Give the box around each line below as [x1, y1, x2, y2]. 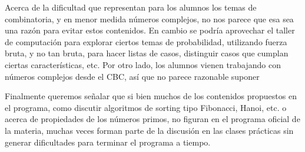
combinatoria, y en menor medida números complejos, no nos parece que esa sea [5, 12, 294, 25]
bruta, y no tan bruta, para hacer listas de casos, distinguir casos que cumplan [5, 47, 289, 59]
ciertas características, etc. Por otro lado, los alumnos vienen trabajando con [5, 58, 281, 70]
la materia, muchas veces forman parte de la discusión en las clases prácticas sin [5, 124, 294, 136]
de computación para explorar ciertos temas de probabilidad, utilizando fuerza [5, 35, 287, 48]
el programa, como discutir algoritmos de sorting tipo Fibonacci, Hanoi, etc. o [5, 101, 287, 113]
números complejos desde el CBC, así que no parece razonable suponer [5, 70, 260, 82]
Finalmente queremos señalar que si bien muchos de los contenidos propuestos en [5, 90, 297, 102]
